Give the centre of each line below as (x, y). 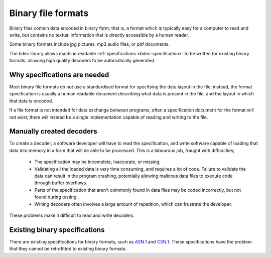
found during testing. (56, 197)
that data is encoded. (31, 101)
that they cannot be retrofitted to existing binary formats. (68, 249)
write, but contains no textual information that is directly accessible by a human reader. (99, 35)
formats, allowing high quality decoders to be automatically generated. (82, 61)
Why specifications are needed (59, 75)
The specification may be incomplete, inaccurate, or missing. (97, 162)
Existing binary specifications (57, 230)
